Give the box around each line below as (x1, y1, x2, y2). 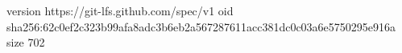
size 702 (6, 34, 45, 51)
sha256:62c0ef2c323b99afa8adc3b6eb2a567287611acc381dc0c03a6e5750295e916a (6, 18, 396, 35)
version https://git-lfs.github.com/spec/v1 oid (6, 2, 234, 18)
